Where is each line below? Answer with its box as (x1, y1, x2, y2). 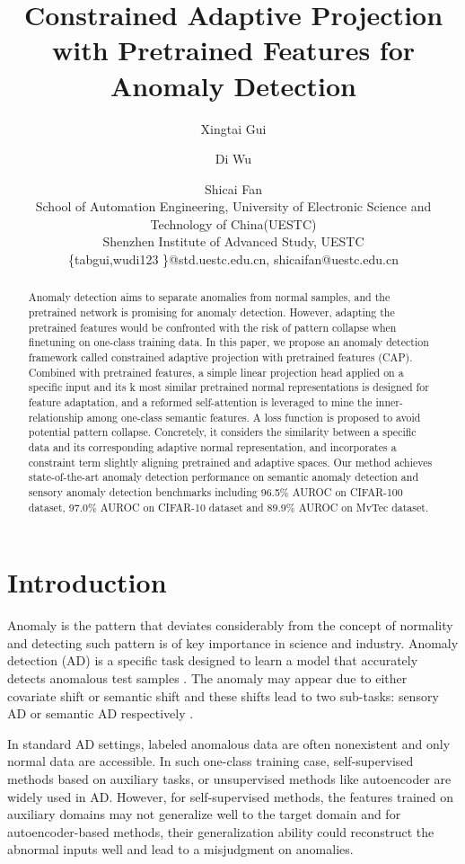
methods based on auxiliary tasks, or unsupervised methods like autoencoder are (7, 769, 452, 788)
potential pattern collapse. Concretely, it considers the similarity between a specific (28, 424, 417, 440)
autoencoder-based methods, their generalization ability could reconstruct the (7, 822, 434, 841)
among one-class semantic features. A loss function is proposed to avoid (86, 409, 421, 424)
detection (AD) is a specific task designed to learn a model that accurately (7, 651, 418, 670)
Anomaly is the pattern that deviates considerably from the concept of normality (7, 616, 453, 635)
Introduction (7, 564, 167, 601)
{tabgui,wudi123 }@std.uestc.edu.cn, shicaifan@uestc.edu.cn (68, 250, 399, 269)
